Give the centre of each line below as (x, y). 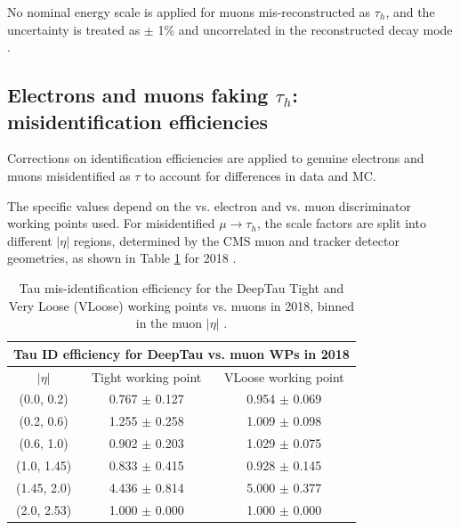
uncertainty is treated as (74, 29)
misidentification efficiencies (138, 121)
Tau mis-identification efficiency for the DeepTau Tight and (182, 287)
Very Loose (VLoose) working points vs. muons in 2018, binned (182, 305)
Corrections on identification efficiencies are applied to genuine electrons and (216, 158)
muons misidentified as (69, 175)
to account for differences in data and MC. (260, 175)
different (30, 240)
